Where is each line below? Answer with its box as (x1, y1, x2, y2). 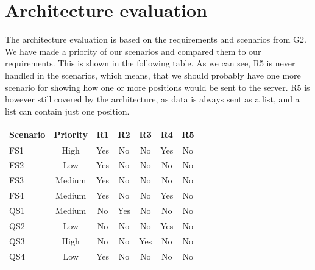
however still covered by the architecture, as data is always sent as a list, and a (5, 93, 300, 105)
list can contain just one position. (5, 104, 130, 117)
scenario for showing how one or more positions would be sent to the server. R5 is (5, 80, 310, 93)
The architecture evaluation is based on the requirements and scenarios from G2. (5, 33, 306, 46)
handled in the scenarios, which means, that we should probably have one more (5, 68, 301, 81)
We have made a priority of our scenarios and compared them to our (5, 44, 261, 57)
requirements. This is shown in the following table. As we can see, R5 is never (5, 57, 296, 69)
